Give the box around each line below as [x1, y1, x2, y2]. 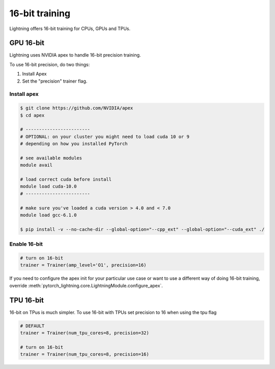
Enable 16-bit [9, 241, 43, 248]
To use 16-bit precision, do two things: [9, 61, 90, 67]
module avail [20, 162, 53, 168]
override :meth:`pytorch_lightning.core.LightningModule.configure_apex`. [9, 282, 163, 288]
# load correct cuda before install [20, 176, 112, 182]
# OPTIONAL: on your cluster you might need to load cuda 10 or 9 [20, 134, 189, 140]
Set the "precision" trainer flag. [22, 78, 88, 84]
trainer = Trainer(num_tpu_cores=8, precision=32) [20, 330, 150, 336]
